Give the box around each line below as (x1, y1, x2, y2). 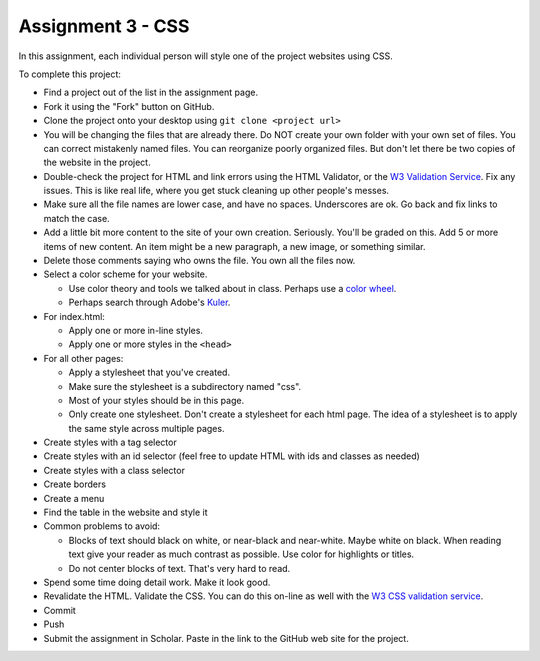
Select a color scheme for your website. (43, 268, 208, 280)
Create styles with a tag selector (43, 436, 177, 449)
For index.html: (43, 310, 105, 322)
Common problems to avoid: (43, 520, 160, 532)
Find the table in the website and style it (43, 506, 209, 519)
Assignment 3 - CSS (18, 15, 190, 37)
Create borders (43, 478, 107, 490)
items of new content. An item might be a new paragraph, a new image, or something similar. (43, 240, 426, 252)
